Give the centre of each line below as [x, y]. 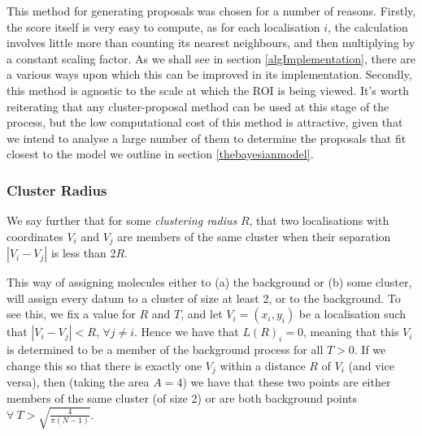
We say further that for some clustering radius [122, 220]
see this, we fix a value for [71, 314]
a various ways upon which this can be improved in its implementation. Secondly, [209, 74]
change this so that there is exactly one [104, 365]
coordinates [35, 236]
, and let [202, 314]
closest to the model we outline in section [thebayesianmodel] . [160, 154]
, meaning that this [351, 332]
